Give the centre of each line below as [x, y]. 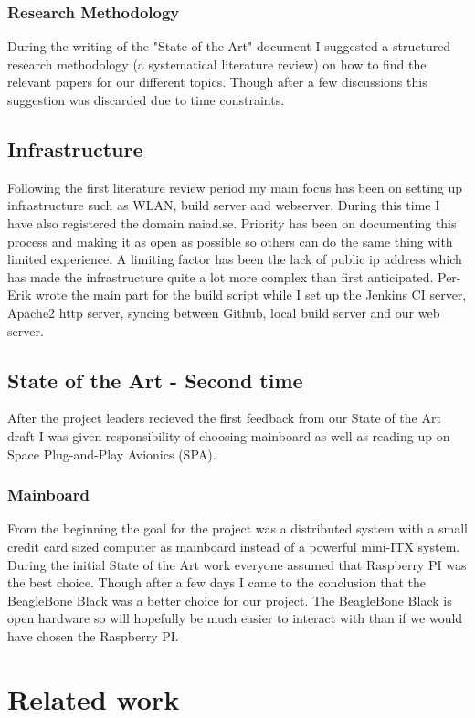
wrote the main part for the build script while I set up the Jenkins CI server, [251, 295]
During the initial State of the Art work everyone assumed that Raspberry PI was [237, 564]
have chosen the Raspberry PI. [93, 635]
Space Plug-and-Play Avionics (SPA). [112, 454]
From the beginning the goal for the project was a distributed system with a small [237, 528]
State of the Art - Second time [155, 380]
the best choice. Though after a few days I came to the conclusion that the [216, 582]
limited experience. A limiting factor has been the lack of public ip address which [235, 259]
